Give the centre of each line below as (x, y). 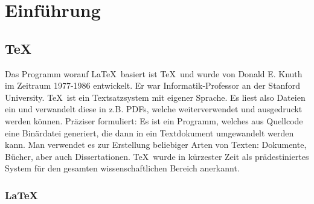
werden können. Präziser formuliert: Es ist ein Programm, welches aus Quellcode (154, 120)
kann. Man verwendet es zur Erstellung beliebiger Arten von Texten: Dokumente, (156, 145)
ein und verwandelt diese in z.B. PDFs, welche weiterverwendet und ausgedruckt (154, 109)
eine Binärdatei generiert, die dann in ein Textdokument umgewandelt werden (149, 132)
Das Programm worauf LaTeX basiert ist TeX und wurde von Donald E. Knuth (154, 73)
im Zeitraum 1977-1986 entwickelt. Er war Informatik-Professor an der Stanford (152, 85)
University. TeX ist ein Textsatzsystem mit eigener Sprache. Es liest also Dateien (155, 97)
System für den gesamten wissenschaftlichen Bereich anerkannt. (122, 168)
